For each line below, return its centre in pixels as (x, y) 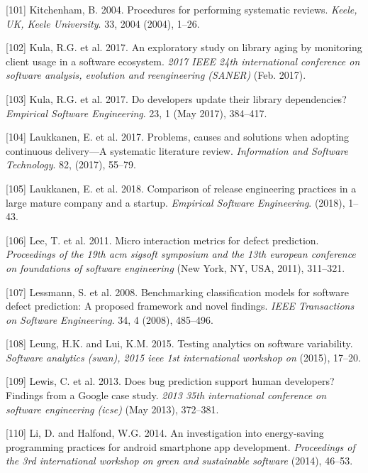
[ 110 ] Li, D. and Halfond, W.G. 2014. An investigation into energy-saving (165, 433)
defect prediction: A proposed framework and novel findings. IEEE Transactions (180, 306)
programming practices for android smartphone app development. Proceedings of (180, 446)
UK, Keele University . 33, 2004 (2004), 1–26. (103, 23)
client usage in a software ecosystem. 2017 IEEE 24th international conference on (183, 61)
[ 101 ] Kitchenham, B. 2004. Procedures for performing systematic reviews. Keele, (182, 9)
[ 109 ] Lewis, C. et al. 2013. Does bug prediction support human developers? (170, 381)
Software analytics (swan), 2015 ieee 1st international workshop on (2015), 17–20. (183, 357)
